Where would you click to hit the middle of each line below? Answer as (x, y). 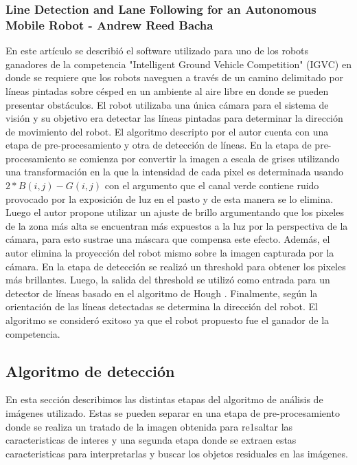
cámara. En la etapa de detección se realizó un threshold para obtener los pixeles (176, 266)
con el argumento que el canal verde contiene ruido (212, 185)
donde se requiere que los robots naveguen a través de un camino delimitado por (175, 77)
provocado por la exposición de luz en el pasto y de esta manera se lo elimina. (170, 198)
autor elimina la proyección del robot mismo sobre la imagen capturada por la (170, 253)
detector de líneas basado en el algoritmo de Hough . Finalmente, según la (162, 293)
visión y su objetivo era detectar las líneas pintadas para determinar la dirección (174, 118)
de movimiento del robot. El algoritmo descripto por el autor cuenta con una (167, 131)
